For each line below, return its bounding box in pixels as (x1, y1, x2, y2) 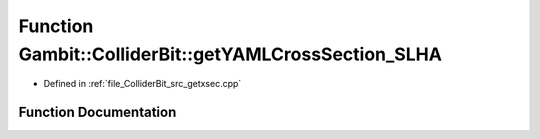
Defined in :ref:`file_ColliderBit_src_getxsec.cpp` (43, 78, 242, 90)
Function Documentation (18, 104, 177, 121)
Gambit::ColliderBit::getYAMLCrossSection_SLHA (18, 43, 442, 65)
